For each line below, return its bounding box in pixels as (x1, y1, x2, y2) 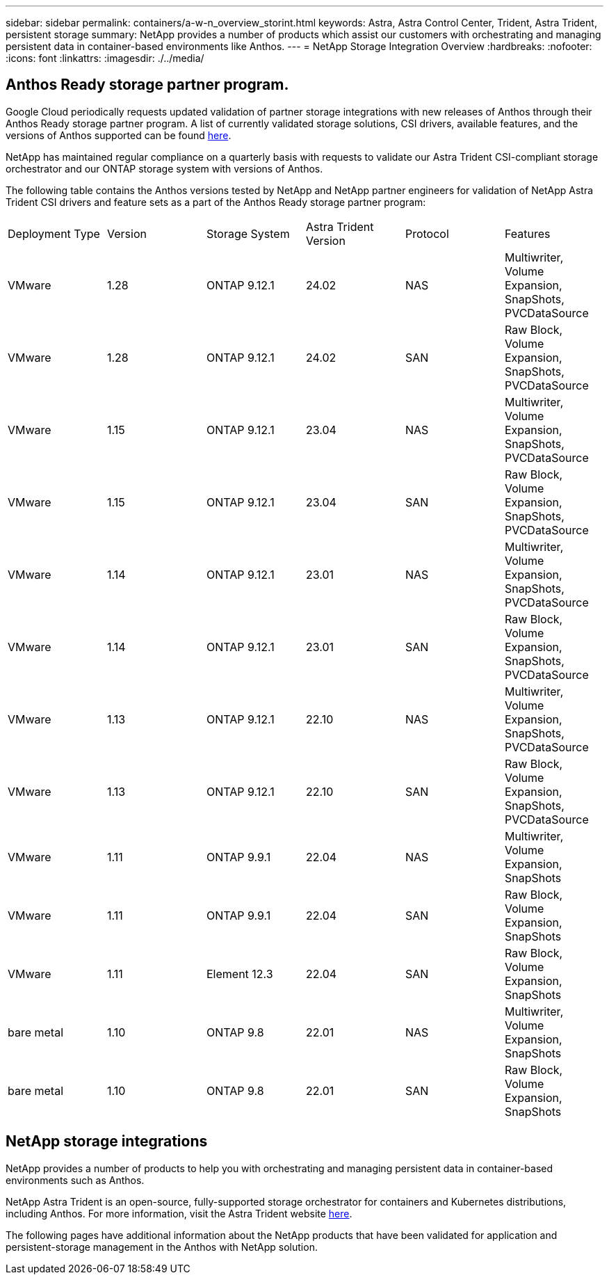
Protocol (405, 226, 449, 241)
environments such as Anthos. (6, 1174, 145, 1186)
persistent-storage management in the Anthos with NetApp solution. (6, 1240, 318, 1253)
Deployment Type (8, 226, 100, 241)
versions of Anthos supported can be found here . (6, 129, 232, 141)
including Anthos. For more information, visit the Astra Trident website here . (6, 1207, 352, 1219)
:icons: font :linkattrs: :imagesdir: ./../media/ (6, 52, 204, 64)
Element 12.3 (206, 966, 273, 981)
